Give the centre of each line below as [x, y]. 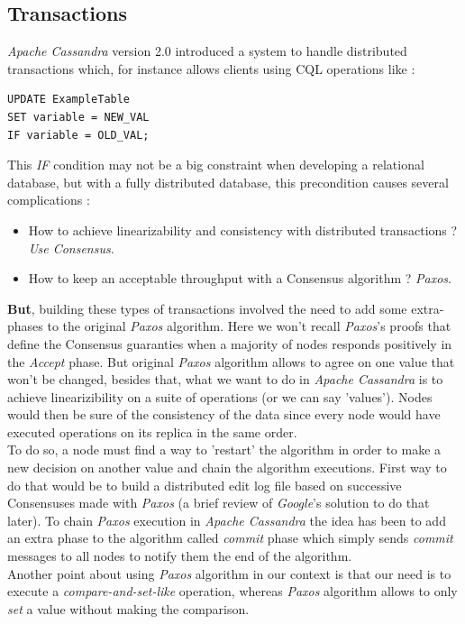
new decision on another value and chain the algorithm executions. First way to [227, 468]
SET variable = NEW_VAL [78, 117]
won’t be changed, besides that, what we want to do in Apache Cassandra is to [225, 379]
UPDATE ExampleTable [69, 100]
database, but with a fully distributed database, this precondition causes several [228, 182]
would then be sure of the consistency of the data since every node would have [224, 414]
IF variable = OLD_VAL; [78, 135]
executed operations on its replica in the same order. [152, 431]
